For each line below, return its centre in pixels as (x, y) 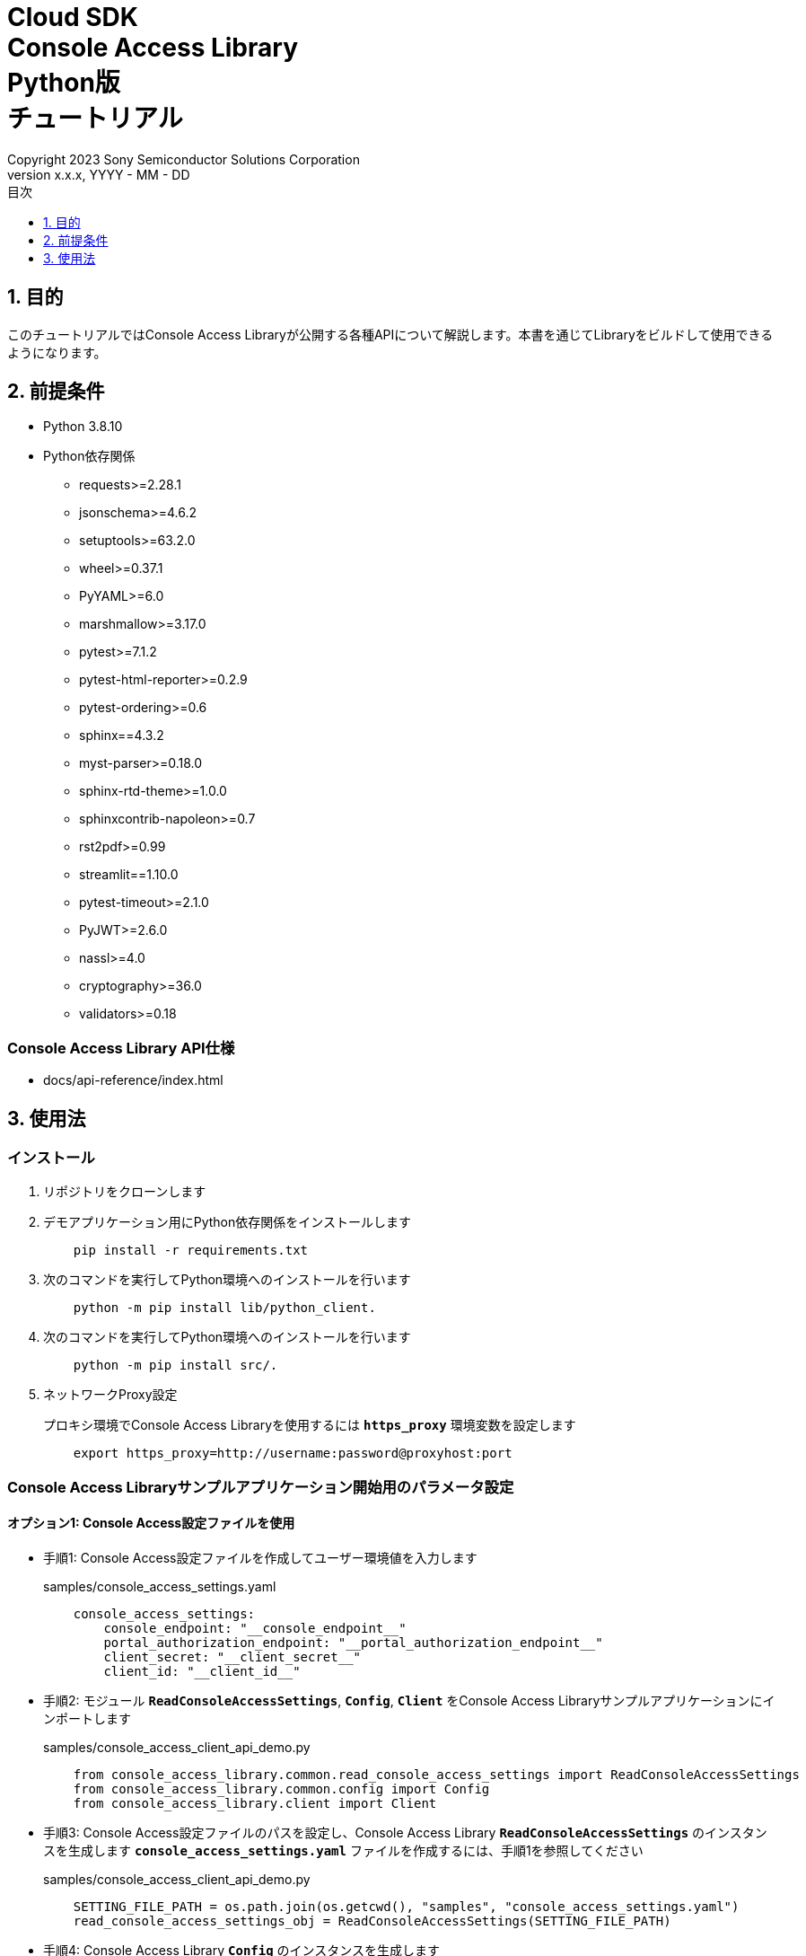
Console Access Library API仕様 (121, 1048)
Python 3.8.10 (83, 427)
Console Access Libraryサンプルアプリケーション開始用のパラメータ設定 (261, 1487)
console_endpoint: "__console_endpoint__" (255, 1628)
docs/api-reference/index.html (133, 1080)
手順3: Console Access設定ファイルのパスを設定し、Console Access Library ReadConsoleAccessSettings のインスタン (405, 1833)
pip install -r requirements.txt (191, 1251)
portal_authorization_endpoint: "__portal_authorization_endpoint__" (353, 1643)
